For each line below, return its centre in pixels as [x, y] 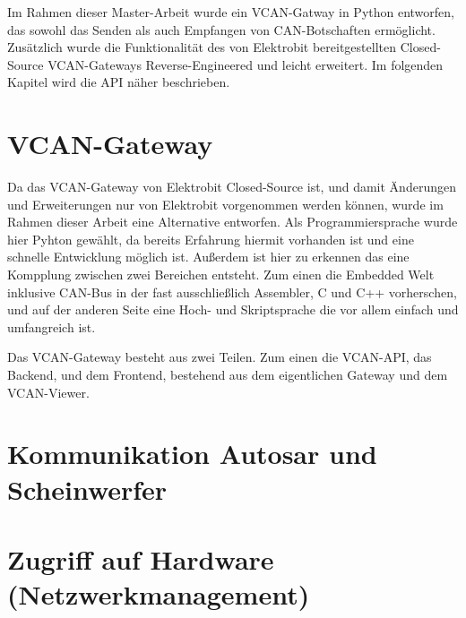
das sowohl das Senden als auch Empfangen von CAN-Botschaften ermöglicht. [221, 29]
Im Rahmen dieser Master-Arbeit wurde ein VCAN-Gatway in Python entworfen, [231, 12]
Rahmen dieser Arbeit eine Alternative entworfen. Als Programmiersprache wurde [233, 222]
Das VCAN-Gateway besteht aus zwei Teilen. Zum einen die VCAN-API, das [220, 357]
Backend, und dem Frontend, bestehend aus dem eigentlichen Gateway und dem [228, 375]
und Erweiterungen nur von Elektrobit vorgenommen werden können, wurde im [225, 204]
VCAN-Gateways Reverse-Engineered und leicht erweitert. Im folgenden [246, 64]
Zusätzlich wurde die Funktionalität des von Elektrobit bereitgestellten [202, 47]
